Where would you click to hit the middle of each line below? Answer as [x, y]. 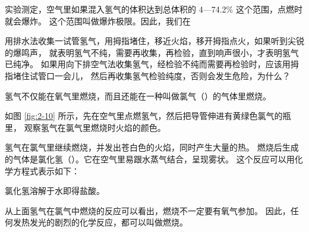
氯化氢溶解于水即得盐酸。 [55, 191]
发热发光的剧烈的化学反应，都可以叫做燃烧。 [100, 222]
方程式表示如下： [46, 170]
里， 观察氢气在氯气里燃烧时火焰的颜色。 [85, 127]
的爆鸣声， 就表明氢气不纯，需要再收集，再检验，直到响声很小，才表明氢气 [152, 52]
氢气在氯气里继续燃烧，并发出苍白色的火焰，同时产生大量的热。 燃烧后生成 [152, 147]
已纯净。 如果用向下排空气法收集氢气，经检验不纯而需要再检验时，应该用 [148, 64]
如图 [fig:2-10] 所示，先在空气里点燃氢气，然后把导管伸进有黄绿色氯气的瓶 [148, 116]
